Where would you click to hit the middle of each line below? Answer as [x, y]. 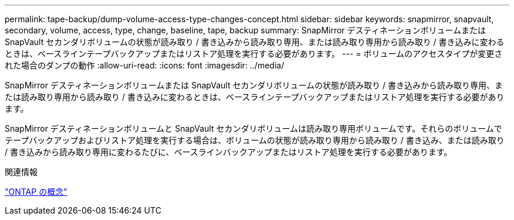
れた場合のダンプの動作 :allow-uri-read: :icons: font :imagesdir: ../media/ [145, 65]
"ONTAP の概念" [36, 192]
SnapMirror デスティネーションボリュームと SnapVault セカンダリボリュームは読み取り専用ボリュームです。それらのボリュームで [253, 128]
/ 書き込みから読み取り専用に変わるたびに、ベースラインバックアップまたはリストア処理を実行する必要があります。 [229, 152]
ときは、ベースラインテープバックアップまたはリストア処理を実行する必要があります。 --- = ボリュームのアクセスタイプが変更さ [254, 54]
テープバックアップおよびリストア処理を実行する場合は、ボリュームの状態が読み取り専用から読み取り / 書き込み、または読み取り [255, 140]
